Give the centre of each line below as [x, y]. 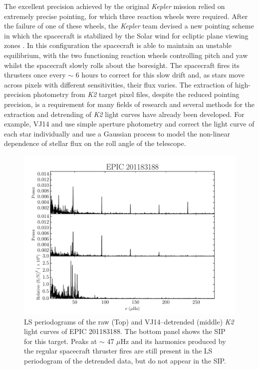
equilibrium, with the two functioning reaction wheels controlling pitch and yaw [126, 55]
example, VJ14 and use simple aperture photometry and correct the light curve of [129, 124]
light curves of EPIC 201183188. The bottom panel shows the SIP [125, 331]
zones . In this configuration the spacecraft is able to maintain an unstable [118, 45]
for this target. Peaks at [61, 341]
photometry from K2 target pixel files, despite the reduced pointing [136, 94]
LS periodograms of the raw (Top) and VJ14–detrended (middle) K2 [129, 321]
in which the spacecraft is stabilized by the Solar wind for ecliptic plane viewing [126, 35]
